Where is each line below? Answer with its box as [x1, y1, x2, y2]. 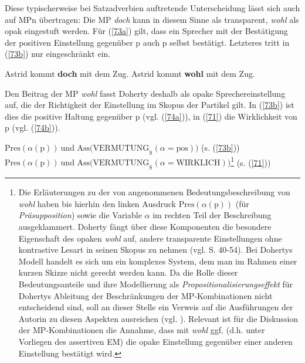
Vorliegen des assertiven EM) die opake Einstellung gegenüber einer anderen [18, 335, 293, 347]
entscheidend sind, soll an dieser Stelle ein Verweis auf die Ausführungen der [18, 301, 293, 313]
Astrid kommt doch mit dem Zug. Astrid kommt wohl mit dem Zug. [5, 67, 255, 79]
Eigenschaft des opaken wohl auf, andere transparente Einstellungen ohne [18, 232, 282, 244]
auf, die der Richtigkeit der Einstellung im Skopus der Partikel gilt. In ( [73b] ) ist [5, 99, 294, 111]
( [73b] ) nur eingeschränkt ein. [5, 48, 111, 60]
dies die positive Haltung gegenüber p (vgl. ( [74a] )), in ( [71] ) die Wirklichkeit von [5, 110, 297, 122]
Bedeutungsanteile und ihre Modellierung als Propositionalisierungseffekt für [18, 277, 293, 290]
